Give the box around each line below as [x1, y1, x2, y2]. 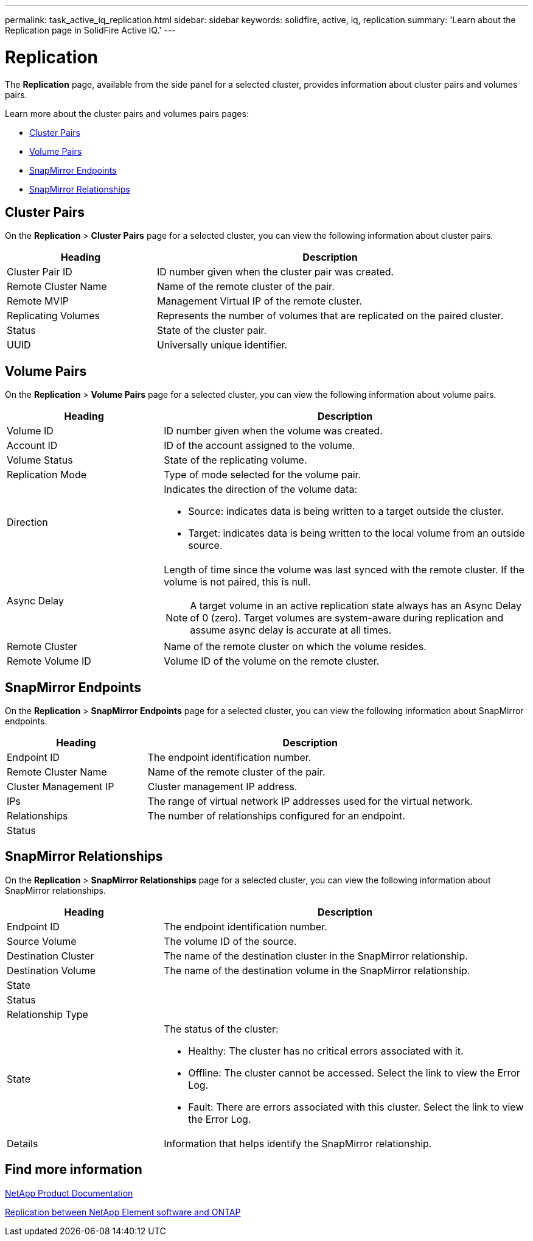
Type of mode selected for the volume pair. [164, 468, 361, 481]
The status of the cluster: [164, 1022, 279, 1035]
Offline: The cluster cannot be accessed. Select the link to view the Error [188, 1066, 520, 1079]
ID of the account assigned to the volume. [164, 439, 355, 452]
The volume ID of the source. [164, 935, 297, 947]
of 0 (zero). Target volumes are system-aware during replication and [190, 612, 504, 624]
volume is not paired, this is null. [164, 576, 311, 589]
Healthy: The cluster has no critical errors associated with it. [188, 1044, 464, 1057]
